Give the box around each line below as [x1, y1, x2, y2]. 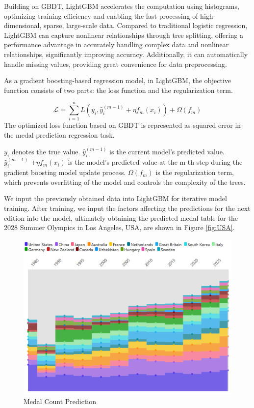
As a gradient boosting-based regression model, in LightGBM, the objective [4, 75, 231, 86]
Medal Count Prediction [24, 396, 97, 406]
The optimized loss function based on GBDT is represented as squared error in [4, 120, 241, 130]
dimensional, [4, 20, 42, 30]
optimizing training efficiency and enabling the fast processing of [4, 10, 198, 21]
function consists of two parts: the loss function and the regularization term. [4, 85, 233, 95]
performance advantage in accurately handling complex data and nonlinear [4, 39, 229, 50]
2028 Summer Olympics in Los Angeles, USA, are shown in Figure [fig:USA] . [4, 222, 235, 233]
